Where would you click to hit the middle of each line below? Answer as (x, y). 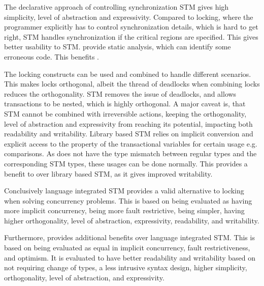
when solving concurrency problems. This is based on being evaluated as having (128, 200)
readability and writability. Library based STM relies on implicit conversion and (129, 134)
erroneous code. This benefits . (52, 56)
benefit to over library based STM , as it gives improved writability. (108, 173)
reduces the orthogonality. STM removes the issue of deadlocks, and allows (120, 93)
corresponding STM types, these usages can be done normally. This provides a (126, 163)
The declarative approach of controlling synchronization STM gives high (117, 7)
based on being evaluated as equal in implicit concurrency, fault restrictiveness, (127, 248)
